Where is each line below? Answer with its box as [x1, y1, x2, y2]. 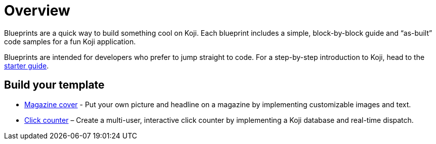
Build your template [4, 79, 105, 92]
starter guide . [4, 61, 49, 70]
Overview [4, 2, 70, 19]
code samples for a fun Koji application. [4, 37, 136, 46]
